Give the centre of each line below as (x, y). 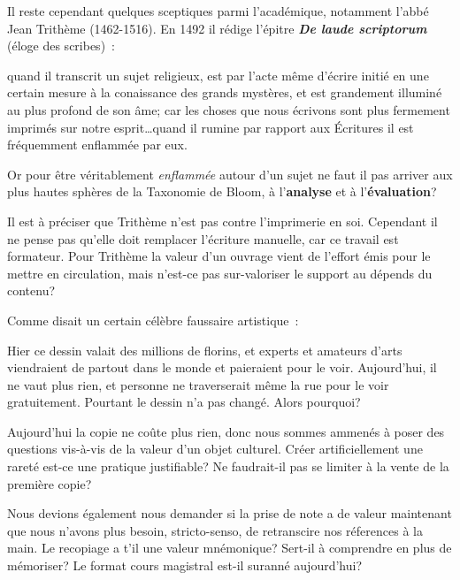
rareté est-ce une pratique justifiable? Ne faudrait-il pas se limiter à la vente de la (228, 466)
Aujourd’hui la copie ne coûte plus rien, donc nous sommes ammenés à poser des (226, 431)
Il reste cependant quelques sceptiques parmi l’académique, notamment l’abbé (218, 11)
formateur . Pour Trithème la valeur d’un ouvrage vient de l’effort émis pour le (219, 256)
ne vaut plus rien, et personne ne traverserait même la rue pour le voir (198, 384)
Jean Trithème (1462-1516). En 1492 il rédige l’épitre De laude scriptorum (217, 28)
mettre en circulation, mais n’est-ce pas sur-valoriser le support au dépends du (220, 273)
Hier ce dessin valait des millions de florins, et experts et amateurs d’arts (205, 350)
